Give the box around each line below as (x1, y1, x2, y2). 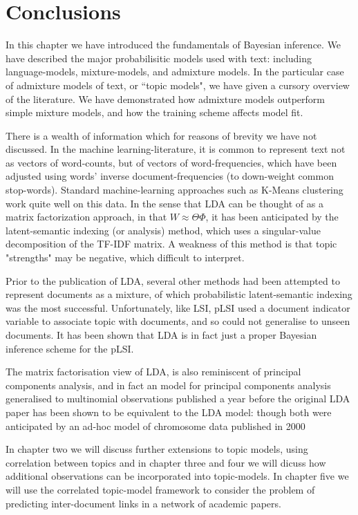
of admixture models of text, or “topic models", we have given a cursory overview (6, 77, 350, 92)
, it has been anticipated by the (205, 209, 339, 224)
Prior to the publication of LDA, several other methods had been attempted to (6, 273, 340, 288)
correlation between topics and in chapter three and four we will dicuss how (6, 455, 326, 469)
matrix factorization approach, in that (6, 209, 167, 224)
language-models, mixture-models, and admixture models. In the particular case (6, 64, 344, 79)
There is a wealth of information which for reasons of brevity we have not (6, 128, 317, 142)
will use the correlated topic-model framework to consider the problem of (6, 482, 315, 496)
